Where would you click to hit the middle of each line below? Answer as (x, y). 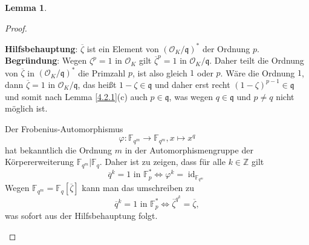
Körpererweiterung (40, 162)
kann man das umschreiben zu (138, 188)
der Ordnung (226, 48)
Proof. (16, 28)
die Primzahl (102, 72)
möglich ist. (26, 108)
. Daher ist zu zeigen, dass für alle (162, 162)
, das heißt (97, 84)
